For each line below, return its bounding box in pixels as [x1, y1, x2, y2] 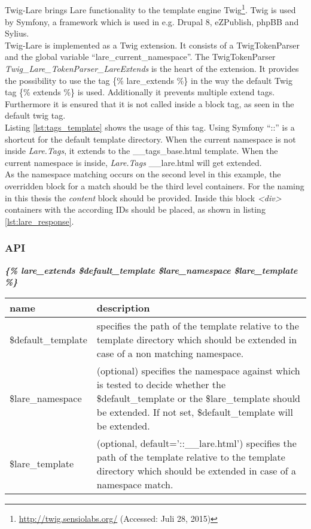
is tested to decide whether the [96, 377, 226, 391]
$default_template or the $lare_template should [96, 391, 300, 405]
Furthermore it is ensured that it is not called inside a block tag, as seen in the [5, 97, 294, 110]
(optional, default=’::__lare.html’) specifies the [96, 436, 297, 450]
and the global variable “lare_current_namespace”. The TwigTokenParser [5, 50, 276, 63]
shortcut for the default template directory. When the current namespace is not [5, 132, 296, 145]
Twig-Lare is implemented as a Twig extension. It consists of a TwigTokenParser [5, 38, 300, 51]
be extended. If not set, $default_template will [96, 404, 293, 419]
